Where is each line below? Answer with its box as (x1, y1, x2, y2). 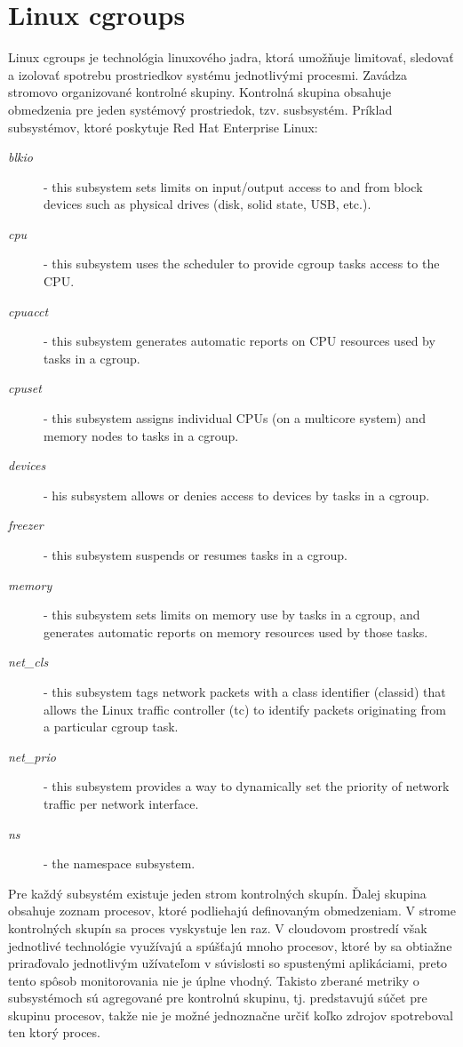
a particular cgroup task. (44, 717, 179, 736)
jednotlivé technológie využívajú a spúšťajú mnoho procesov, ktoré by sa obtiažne (8, 936, 452, 955)
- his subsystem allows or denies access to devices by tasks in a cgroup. (44, 485, 430, 504)
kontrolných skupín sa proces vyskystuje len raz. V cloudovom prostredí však (8, 918, 427, 937)
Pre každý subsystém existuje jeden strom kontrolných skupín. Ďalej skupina (8, 883, 427, 902)
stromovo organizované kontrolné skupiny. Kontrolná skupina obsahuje (8, 83, 392, 101)
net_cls (8, 652, 49, 671)
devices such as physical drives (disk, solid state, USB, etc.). (44, 195, 371, 213)
